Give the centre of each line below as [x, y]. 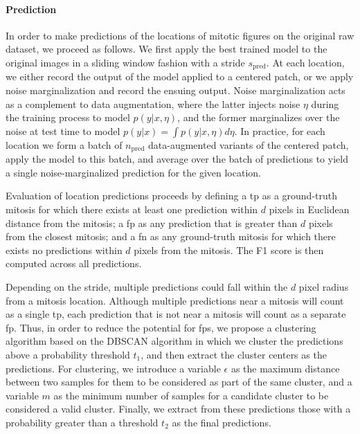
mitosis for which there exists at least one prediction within [132, 209]
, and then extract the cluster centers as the [234, 354]
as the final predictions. [222, 422]
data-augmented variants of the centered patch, [249, 144]
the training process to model [68, 117]
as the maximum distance [285, 368]
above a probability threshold [68, 354]
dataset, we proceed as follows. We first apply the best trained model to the [166, 49]
